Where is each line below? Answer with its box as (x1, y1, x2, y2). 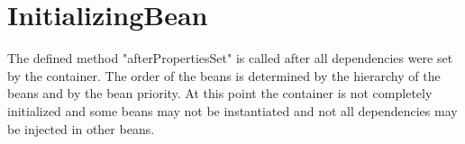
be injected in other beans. (7, 119, 155, 138)
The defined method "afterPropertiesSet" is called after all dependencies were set (7, 49, 453, 67)
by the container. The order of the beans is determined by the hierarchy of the (7, 66, 441, 85)
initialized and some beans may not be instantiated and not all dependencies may (7, 101, 458, 120)
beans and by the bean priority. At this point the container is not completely (7, 84, 433, 103)
